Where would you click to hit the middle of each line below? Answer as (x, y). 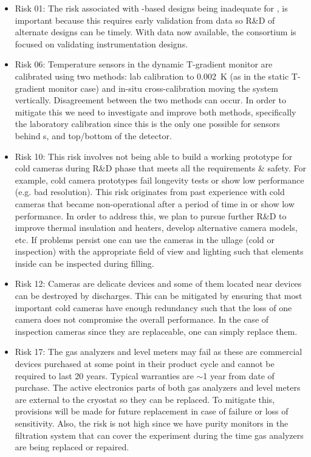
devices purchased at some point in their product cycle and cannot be (145, 364)
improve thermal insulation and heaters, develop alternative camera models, (156, 228)
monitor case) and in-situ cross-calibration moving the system (163, 88)
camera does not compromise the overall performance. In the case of (142, 319)
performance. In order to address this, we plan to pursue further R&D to (151, 215)
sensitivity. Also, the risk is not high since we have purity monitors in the (152, 423)
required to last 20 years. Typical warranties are (104, 375)
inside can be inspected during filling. (84, 263)
